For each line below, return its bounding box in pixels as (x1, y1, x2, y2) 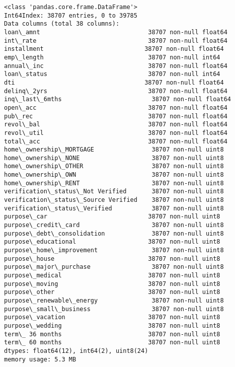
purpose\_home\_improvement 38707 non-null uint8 (4, 247, 224, 254)
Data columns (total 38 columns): (4, 20, 120, 28)
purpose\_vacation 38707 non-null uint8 (4, 314, 220, 321)
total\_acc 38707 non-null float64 (4, 137, 227, 145)
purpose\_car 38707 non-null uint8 (4, 213, 220, 221)
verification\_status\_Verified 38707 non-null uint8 (4, 204, 224, 212)
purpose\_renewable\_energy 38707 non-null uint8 (4, 297, 224, 304)
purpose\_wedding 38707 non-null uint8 (4, 322, 220, 329)
